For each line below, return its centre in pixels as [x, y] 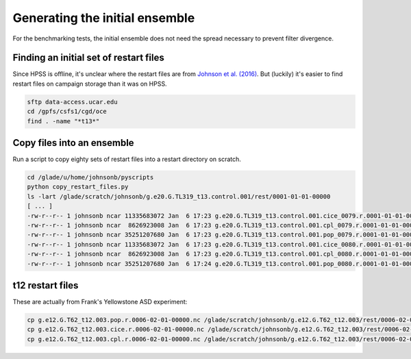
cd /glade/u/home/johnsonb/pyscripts [90, 177]
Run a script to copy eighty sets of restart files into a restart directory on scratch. [127, 159]
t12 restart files [46, 285]
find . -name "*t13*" [63, 121]
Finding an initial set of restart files [88, 58]
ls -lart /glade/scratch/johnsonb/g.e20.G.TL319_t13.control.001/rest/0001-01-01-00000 [179, 196]
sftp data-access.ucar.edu [72, 102]
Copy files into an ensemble [73, 143]
